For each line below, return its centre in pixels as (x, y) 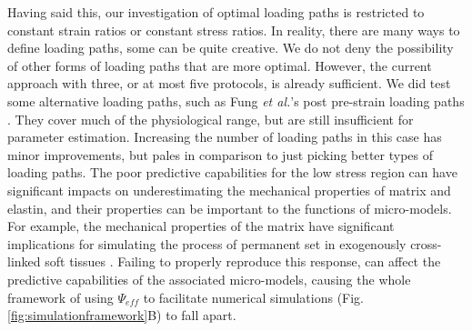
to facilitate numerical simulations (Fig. (254, 297)
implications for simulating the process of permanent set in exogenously (207, 243)
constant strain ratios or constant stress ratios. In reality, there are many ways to (234, 30)
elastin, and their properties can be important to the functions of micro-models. (230, 208)
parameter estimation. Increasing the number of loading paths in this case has (225, 137)
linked (24, 261)
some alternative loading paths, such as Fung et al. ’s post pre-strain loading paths (236, 100)
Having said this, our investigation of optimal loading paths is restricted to (216, 12)
